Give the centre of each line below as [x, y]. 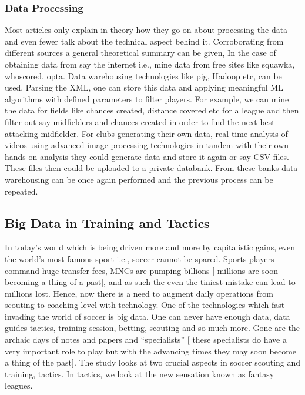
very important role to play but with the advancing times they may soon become [151, 351]
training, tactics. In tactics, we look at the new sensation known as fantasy [140, 374]
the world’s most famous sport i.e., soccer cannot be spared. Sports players [140, 258]
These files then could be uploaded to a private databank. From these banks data [151, 168]
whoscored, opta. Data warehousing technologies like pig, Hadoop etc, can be [143, 76]
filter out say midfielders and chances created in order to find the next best [140, 121]
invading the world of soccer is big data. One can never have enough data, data [148, 316]
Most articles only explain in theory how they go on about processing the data [146, 30]
